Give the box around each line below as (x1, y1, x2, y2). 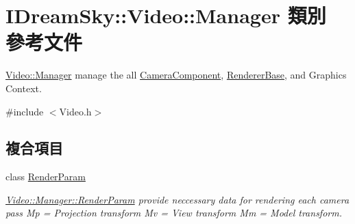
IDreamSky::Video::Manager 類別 (5, 1, 326, 29)
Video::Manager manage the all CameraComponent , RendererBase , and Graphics (5, 68, 347, 82)
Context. (5, 81, 42, 95)
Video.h (59, 104, 92, 118)
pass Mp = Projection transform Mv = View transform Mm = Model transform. (5, 206, 342, 220)
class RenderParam (5, 169, 86, 184)
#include (5, 104, 44, 118)
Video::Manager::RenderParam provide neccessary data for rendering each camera (5, 192, 350, 206)
